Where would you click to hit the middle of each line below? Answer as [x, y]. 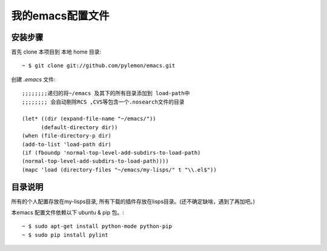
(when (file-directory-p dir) [67, 136]
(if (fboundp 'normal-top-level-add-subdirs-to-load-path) [111, 152]
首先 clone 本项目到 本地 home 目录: [56, 52]
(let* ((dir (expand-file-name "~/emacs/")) [89, 119]
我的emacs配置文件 [60, 16]
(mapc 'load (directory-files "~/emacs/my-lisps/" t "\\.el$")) [120, 169]
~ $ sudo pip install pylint [65, 235]
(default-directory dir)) [79, 127]
